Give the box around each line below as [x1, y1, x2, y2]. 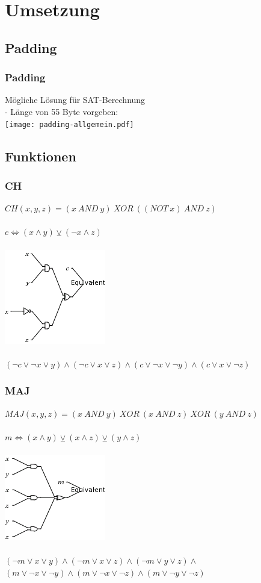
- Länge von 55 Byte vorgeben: [5, 105, 118, 117]
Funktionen [5, 146, 76, 165]
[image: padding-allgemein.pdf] [5, 120, 134, 129]
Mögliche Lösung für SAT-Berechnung [5, 93, 146, 106]
